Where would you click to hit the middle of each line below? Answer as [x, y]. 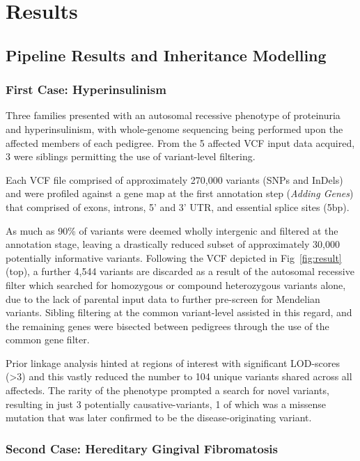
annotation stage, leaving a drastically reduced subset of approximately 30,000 [173, 244]
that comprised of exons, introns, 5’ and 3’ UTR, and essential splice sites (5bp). [178, 206]
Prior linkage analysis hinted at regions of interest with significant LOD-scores [173, 362]
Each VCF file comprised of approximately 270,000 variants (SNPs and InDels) [174, 179]
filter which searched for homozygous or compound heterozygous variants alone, [176, 284]
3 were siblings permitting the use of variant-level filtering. [131, 156]
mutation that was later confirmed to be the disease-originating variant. [159, 417]
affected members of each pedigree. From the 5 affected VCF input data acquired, [180, 142]
